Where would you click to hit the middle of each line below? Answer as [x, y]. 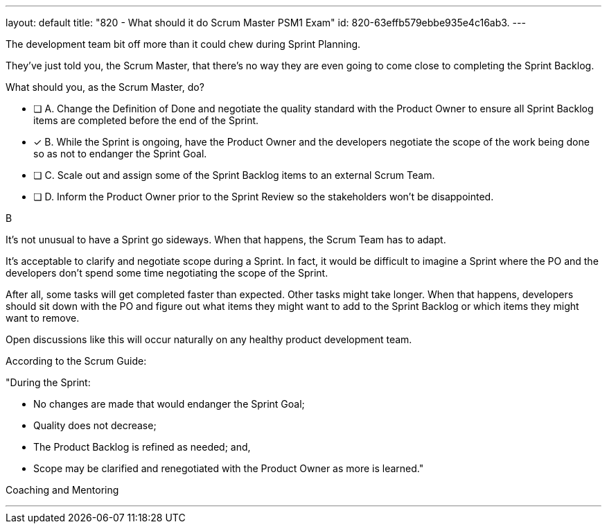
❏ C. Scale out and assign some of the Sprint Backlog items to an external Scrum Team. [234, 175]
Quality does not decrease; [95, 425]
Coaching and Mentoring [62, 490]
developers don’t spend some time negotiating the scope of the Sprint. [167, 273]
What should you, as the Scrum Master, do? [105, 87]
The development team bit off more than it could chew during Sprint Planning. [183, 44]
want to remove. [43, 318]
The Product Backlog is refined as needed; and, [142, 447]
